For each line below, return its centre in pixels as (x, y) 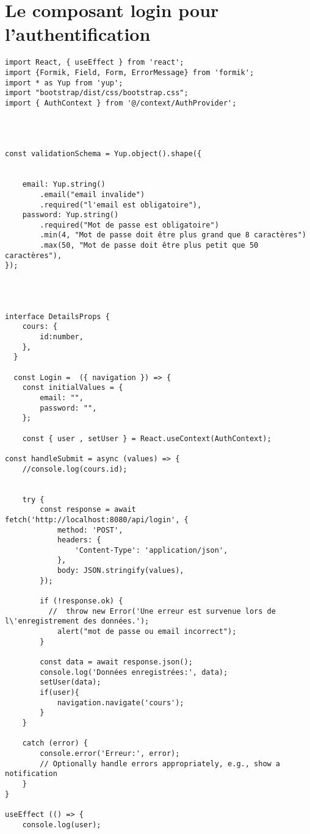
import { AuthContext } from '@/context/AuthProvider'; (121, 103)
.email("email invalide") (92, 194)
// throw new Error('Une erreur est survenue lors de (162, 611)
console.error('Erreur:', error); (110, 753)
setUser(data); (70, 682)
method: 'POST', (90, 530)
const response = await (88, 510)
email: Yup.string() (64, 185)
